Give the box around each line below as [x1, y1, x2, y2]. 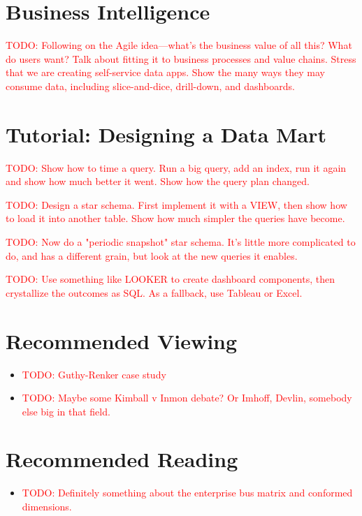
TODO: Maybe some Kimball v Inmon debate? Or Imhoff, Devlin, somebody [22, 390, 352, 405]
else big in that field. [22, 404, 110, 418]
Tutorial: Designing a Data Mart [6, 119, 327, 148]
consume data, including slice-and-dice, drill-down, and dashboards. [6, 78, 295, 93]
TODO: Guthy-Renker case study [22, 367, 166, 381]
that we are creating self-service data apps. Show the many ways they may [6, 65, 325, 80]
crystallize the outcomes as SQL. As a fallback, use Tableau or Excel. [6, 285, 303, 300]
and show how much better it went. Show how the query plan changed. [6, 174, 310, 189]
